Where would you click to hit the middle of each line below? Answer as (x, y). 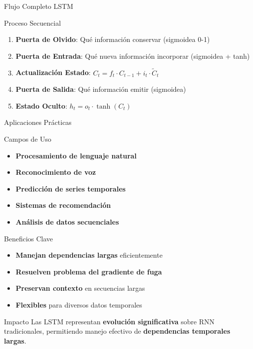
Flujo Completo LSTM (39, 6)
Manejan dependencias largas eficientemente (89, 255)
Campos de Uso (28, 138)
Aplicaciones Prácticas (38, 122)
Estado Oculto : (42, 105)
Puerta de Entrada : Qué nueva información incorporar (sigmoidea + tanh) (133, 56)
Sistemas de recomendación (63, 205)
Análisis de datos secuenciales (67, 221)
